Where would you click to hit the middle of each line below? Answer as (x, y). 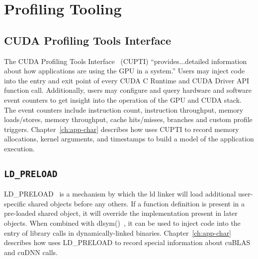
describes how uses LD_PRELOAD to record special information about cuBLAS (127, 242)
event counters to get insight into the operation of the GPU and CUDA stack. (123, 99)
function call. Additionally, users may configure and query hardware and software (128, 90)
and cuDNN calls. (31, 252)
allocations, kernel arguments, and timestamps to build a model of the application (129, 139)
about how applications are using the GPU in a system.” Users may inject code (125, 71)
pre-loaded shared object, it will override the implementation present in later (121, 213)
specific (15, 203)
